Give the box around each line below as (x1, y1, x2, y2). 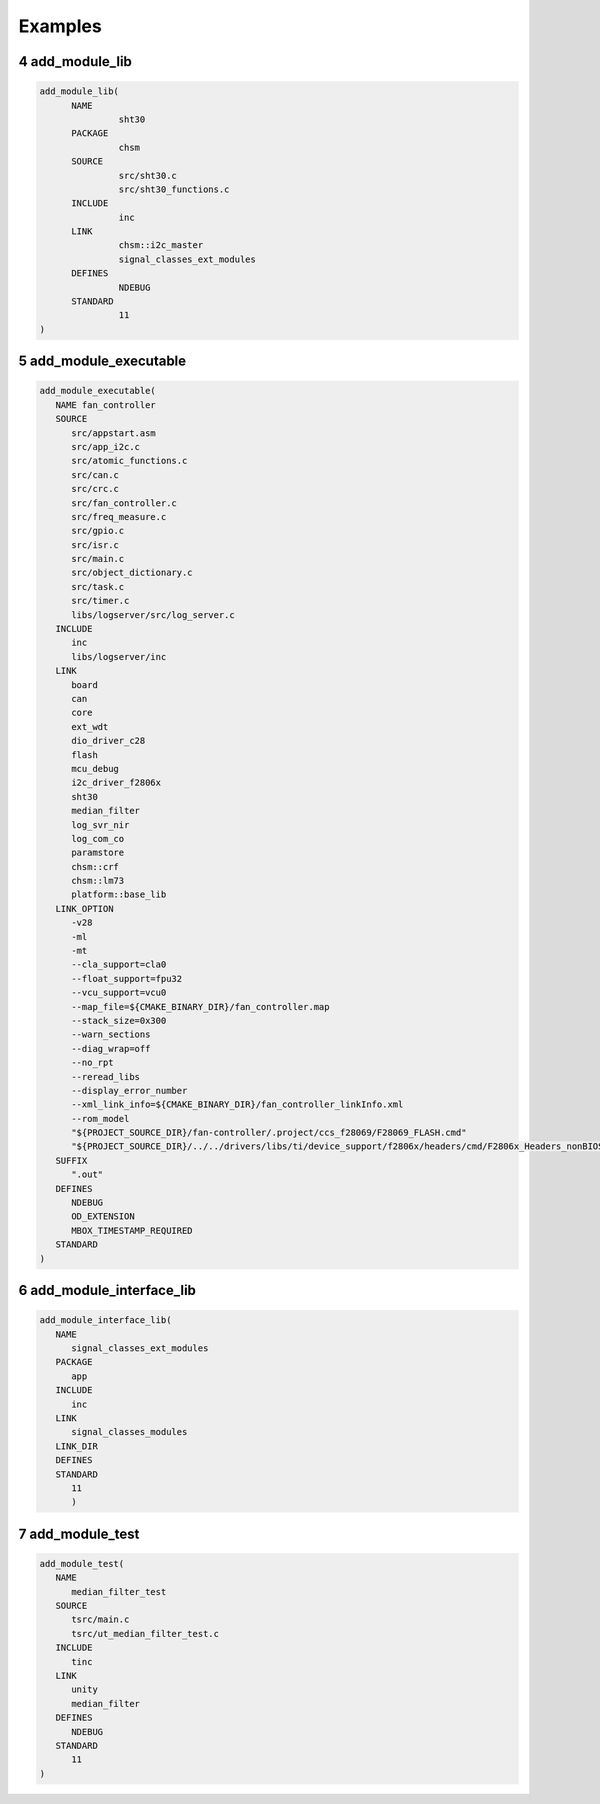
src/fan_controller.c (71, 497, 177, 509)
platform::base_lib (71, 889, 167, 900)
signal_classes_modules (71, 1426, 188, 1438)
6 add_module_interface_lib (18, 1282, 197, 1299)
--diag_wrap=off (71, 1043, 151, 1054)
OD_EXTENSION (71, 1211, 135, 1222)
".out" (71, 1169, 104, 1180)
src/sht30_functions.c (118, 183, 230, 195)
